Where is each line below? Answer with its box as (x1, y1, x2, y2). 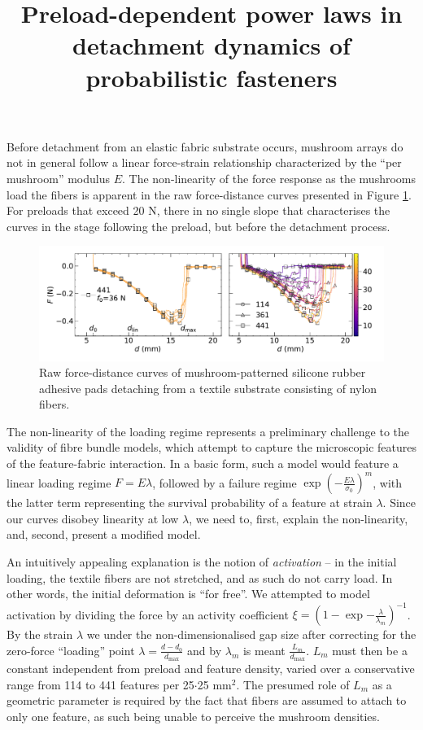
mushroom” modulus (7, 169, 110, 186)
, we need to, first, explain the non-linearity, (189, 509, 408, 527)
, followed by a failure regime (152, 474, 297, 491)
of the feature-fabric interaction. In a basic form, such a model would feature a (7, 455, 399, 472)
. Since (382, 494, 416, 511)
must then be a (332, 641, 408, 658)
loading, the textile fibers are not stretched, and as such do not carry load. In (7, 569, 393, 586)
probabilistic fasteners (85, 60, 338, 94)
